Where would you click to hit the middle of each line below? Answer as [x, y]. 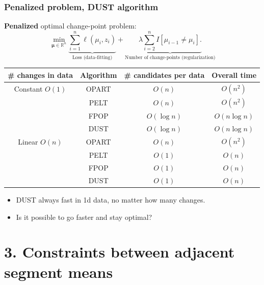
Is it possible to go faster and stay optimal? [84, 217]
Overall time [234, 75]
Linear [28, 142]
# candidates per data [164, 75]
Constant [28, 88]
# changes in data [40, 75]
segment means [59, 272]
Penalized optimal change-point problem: [70, 26]
